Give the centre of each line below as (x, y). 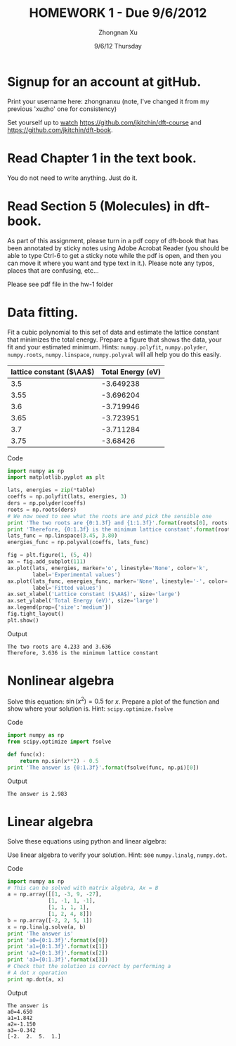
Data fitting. (43, 312)
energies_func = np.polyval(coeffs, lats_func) (78, 543)
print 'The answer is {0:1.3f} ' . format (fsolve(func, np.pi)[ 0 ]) (103, 768)
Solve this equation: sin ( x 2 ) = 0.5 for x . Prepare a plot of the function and (113, 701)
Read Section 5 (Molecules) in (96, 206)
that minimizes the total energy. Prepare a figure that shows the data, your (114, 340)
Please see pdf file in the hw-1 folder (60, 284)
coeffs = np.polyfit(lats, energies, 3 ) (67, 497)
